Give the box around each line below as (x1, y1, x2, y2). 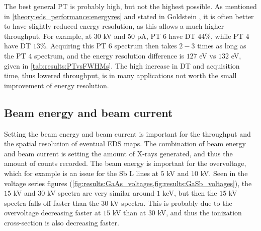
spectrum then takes (114, 40, 177, 51)
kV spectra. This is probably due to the (110, 197, 232, 208)
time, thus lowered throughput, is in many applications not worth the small (4, 70, 237, 81)
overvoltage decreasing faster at (4, 207, 101, 218)
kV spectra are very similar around (47, 188, 155, 198)
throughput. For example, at (4, 30, 92, 41)
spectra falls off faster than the (4, 197, 99, 208)
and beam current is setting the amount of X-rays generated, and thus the (4, 148, 233, 158)
